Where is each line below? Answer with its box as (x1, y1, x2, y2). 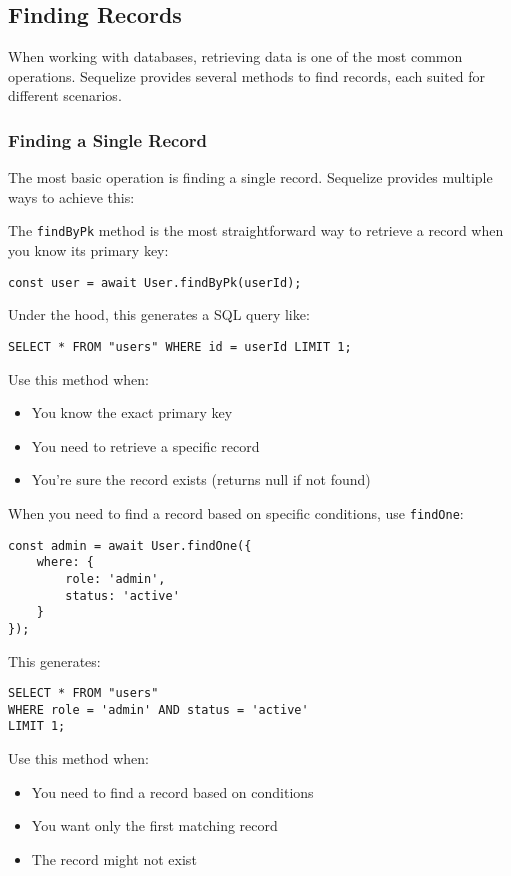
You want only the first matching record (31, 815, 278, 836)
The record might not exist (31, 848, 197, 869)
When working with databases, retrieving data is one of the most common (8, 46, 463, 67)
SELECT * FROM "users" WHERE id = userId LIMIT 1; (8, 339, 352, 354)
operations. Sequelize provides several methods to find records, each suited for (8, 65, 486, 86)
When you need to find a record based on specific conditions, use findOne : (8, 502, 464, 523)
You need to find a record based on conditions (31, 781, 314, 802)
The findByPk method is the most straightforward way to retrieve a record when (8, 220, 504, 241)
